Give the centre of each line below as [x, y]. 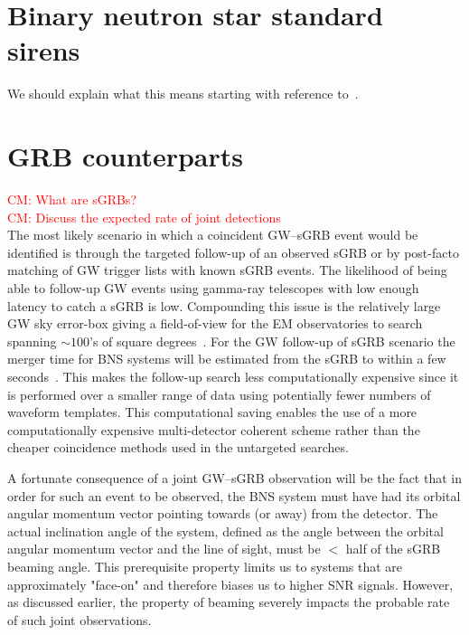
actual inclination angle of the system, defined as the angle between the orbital [225, 531]
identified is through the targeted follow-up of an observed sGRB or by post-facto [233, 252]
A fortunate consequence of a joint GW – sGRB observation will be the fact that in [234, 477]
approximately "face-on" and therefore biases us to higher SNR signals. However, [230, 584]
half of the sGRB [393, 549]
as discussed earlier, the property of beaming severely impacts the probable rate [229, 602]
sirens [44, 50]
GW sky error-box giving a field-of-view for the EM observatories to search [215, 323]
